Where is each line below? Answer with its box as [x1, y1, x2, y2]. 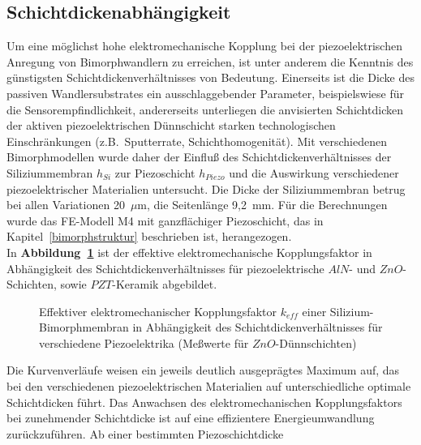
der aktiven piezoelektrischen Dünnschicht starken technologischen [6, 117, 336, 134]
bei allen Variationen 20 [6, 196, 125, 213]
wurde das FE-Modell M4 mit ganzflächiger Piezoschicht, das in [6, 212, 324, 229]
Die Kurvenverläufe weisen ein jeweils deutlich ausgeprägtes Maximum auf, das [6, 362, 400, 379]
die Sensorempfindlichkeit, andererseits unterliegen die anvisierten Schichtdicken [6, 101, 403, 118]
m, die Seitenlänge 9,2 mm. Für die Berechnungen [137, 196, 388, 213]
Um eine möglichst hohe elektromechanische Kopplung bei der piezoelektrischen [6, 37, 402, 54]
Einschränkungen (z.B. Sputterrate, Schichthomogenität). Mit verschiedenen [6, 132, 387, 149]
